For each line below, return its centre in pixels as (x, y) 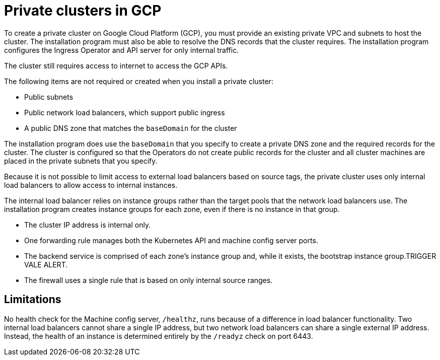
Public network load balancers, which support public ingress (125, 112)
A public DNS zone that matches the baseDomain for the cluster (131, 128)
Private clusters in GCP (83, 11)
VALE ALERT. (46, 264)
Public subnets (49, 97)
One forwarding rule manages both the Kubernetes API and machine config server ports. (171, 240)
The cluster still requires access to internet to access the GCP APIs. (116, 65)
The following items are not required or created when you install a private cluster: (139, 81)
